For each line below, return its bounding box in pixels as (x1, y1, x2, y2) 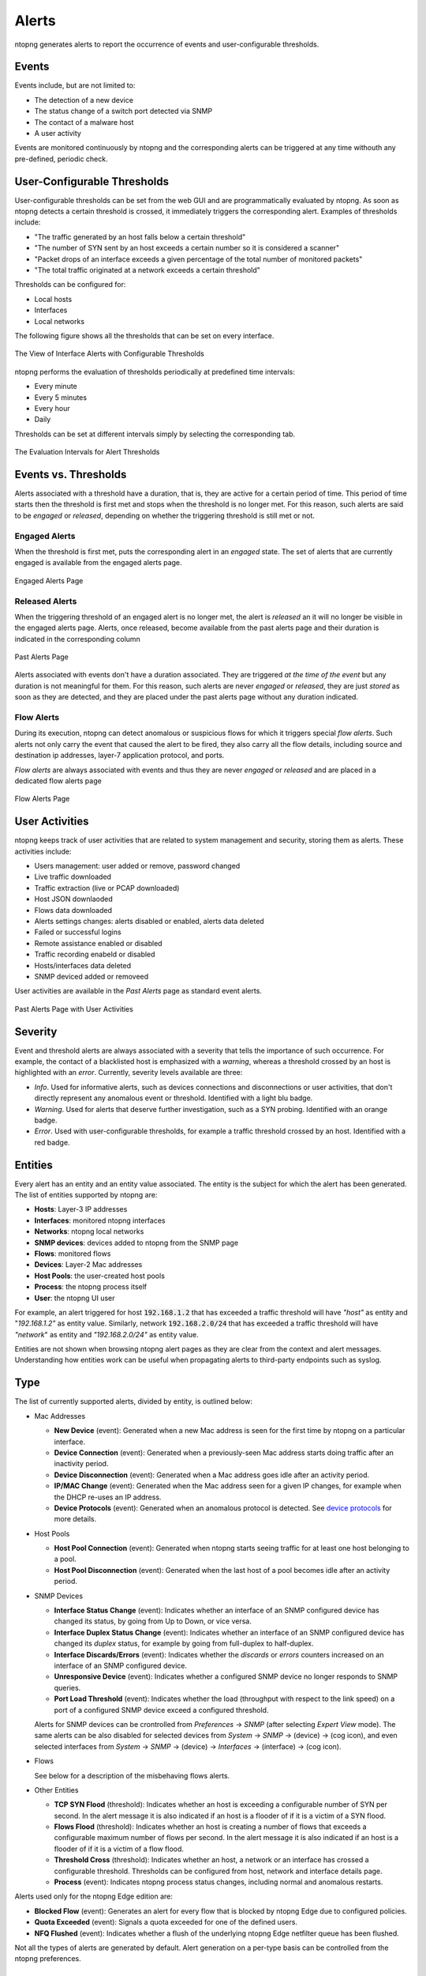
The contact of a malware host (34, 117, 134, 126)
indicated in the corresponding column (14, 634, 141, 643)
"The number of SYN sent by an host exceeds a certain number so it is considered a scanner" (34, 243, 339, 253)
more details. (54, 1514, 97, 1524)
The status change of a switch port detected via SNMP (34, 107, 213, 116)
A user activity (34, 129, 82, 138)
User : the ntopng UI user (34, 1293, 115, 1303)
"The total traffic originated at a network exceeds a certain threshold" (34, 266, 260, 275)
